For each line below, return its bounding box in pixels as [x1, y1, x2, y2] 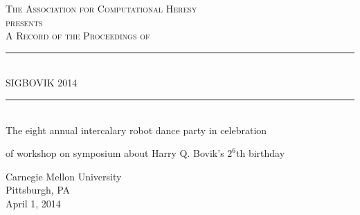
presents [6, 15, 43, 29]
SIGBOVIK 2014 [6, 75, 78, 90]
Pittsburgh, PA [6, 183, 71, 197]
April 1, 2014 [6, 196, 61, 210]
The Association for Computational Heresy [6, 1, 197, 15]
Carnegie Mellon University [6, 169, 122, 183]
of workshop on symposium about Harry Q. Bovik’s [6, 146, 224, 160]
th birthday [236, 146, 285, 160]
